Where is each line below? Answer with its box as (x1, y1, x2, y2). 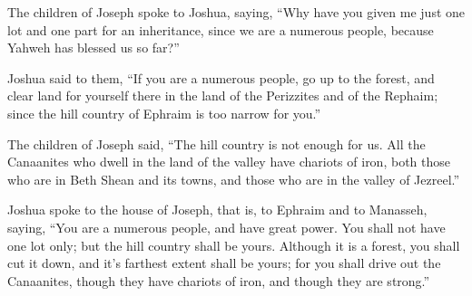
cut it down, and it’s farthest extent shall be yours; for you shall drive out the (7, 253, 441, 272)
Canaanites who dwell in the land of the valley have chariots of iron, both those (7, 152, 450, 171)
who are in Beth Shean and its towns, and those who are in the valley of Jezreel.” (7, 169, 460, 188)
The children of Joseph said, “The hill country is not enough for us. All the (7, 134, 426, 153)
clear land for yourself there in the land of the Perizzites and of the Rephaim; (7, 86, 438, 105)
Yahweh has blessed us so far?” (7, 38, 180, 57)
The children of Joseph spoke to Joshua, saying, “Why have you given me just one (7, 3, 466, 21)
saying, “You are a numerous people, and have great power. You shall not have (7, 217, 446, 236)
